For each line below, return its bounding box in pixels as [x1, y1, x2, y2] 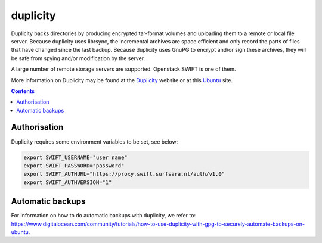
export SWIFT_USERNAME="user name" [23, 154, 128, 161]
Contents [11, 87, 35, 95]
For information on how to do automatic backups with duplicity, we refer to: [11, 212, 196, 219]
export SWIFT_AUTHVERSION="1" [23, 179, 112, 186]
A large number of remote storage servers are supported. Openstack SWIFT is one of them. [11, 66, 236, 73]
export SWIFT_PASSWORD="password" [23, 162, 125, 169]
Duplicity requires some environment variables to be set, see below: [11, 138, 178, 145]
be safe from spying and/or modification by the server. [11, 54, 145, 62]
